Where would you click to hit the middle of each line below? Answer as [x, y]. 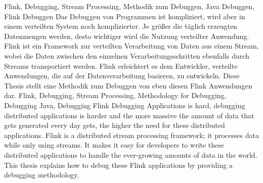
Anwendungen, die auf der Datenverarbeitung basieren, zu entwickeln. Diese [122, 76]
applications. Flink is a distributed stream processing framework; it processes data [131, 135]
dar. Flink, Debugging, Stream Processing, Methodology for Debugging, [115, 95]
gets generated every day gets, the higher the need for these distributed [115, 125]
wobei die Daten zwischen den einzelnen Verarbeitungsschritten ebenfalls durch [127, 55]
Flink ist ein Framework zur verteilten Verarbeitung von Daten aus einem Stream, [131, 46]
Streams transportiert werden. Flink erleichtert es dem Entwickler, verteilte [121, 65]
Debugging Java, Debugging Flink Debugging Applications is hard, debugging [125, 105]
